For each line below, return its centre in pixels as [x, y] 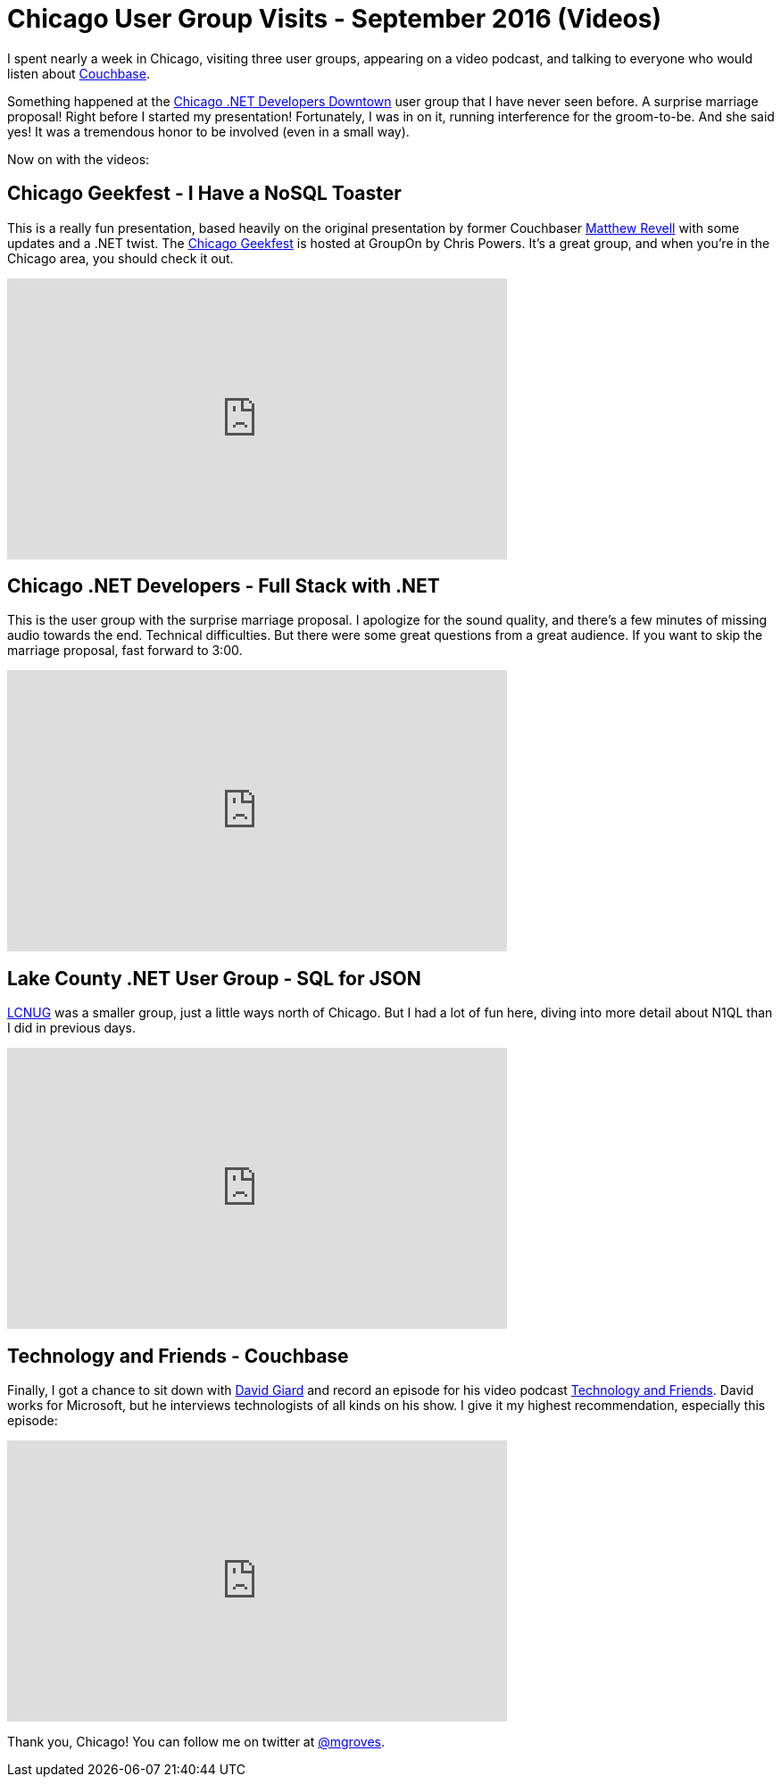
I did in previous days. [72, 1028]
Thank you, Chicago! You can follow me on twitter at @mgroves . [196, 1742]
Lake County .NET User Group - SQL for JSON [214, 978]
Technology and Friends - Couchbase [178, 1356]
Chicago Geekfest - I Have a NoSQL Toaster [204, 194]
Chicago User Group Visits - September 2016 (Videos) [335, 19]
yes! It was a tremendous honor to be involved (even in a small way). [208, 131]
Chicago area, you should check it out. [120, 258]
